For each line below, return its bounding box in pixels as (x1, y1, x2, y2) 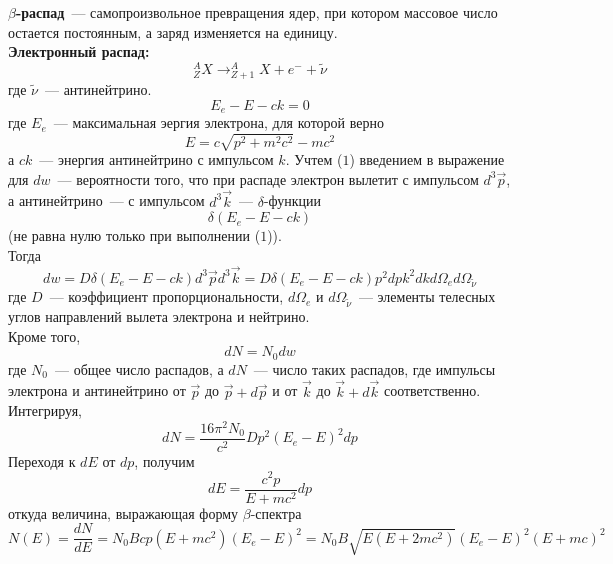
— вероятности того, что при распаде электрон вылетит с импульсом (57, 168, 479, 189)
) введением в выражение (349, 149, 505, 170)
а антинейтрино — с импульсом (8, 190, 205, 211)
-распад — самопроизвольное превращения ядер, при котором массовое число (15, 2, 498, 22)
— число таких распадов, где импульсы (253, 358, 496, 379)
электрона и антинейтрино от (8, 380, 186, 401)
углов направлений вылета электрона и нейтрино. (8, 306, 310, 327)
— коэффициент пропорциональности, (49, 286, 284, 307)
